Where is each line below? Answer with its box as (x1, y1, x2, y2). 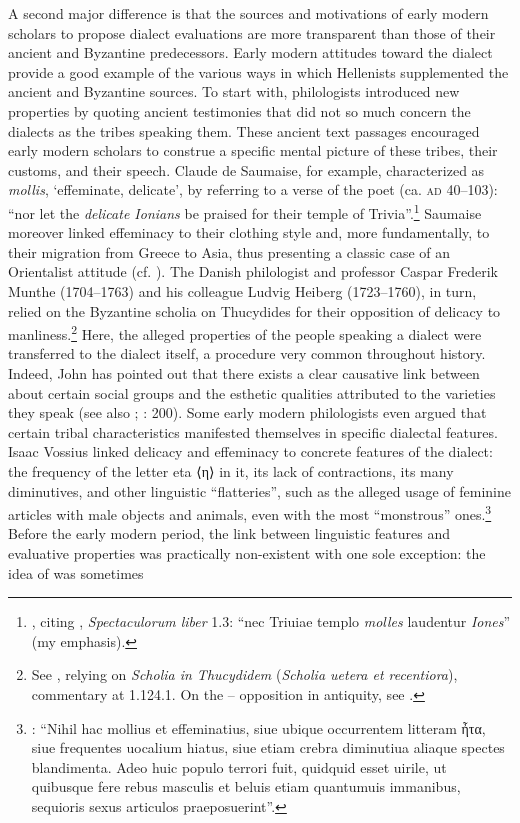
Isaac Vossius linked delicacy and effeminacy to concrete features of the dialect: (8, 441, 493, 462)
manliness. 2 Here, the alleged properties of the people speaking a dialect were (8, 321, 482, 344)
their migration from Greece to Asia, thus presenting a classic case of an (8, 241, 451, 262)
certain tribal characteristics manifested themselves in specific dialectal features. (8, 421, 498, 442)
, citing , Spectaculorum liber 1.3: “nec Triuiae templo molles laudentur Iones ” (31, 611, 511, 632)
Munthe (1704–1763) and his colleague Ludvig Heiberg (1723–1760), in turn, (8, 280, 477, 301)
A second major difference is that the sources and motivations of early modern (8, 3, 489, 23)
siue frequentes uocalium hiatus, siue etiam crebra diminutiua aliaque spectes (31, 737, 505, 758)
